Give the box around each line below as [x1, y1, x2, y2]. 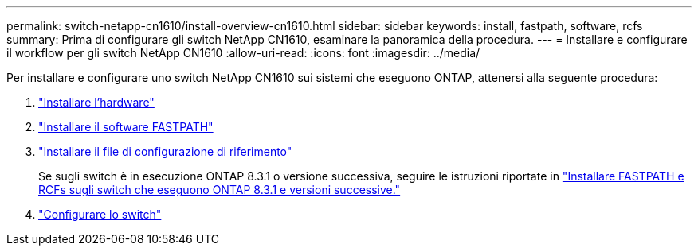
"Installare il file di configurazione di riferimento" [38, 145, 292, 158]
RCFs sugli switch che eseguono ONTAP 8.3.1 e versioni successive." [38, 183, 401, 196]
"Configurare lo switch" [38, 207, 162, 221]
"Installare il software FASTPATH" [38, 120, 214, 134]
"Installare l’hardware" [38, 95, 155, 109]
